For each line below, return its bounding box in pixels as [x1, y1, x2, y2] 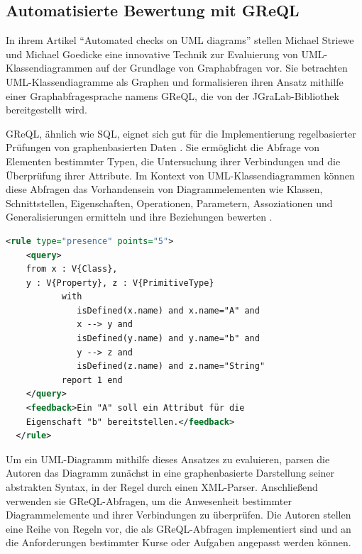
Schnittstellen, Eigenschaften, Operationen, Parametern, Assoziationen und [6, 195, 333, 210]
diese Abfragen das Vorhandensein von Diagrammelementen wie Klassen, [6, 182, 323, 196]
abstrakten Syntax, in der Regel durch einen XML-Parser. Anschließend [6, 480, 318, 494]
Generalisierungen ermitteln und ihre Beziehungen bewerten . [6, 209, 273, 224]
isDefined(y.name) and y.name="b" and [77, 333, 260, 344]
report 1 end [61, 375, 123, 385]
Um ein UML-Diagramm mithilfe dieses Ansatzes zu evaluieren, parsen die [6, 451, 330, 466]
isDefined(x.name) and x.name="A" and [77, 305, 260, 316]
